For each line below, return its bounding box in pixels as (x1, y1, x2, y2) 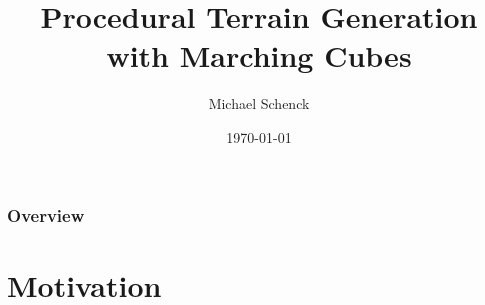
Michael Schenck (208, 93, 310, 114)
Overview (7, 202, 85, 227)
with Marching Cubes (106, 35, 412, 76)
